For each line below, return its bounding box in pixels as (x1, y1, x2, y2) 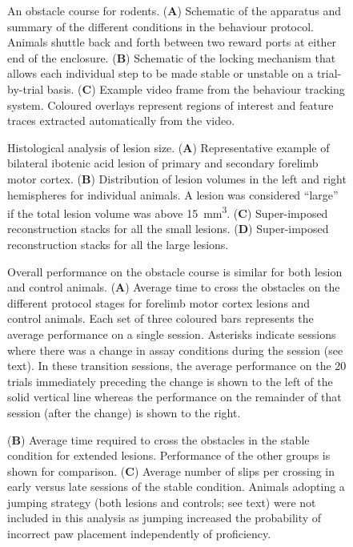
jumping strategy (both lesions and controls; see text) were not (7, 493, 316, 510)
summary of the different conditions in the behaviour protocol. (7, 18, 315, 34)
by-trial (7, 80, 44, 97)
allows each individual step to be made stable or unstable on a (7, 65, 314, 82)
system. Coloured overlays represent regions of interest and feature (7, 96, 334, 113)
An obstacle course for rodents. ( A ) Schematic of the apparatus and (7, 2, 342, 18)
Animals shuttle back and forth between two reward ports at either (7, 34, 337, 50)
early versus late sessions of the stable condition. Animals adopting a (7, 478, 345, 495)
